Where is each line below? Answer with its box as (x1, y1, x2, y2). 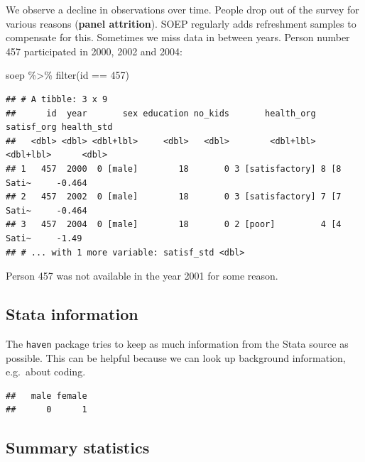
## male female (6, 390, 87, 401)
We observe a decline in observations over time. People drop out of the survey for (6, 2, 359, 16)
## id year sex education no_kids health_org (6, 108, 316, 119)
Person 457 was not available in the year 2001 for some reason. (6, 268, 278, 283)
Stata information (6, 303, 138, 325)
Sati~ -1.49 (6, 233, 82, 243)
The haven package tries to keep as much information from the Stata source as (6, 336, 349, 351)
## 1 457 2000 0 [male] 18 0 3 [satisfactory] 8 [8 (6, 163, 342, 174)
